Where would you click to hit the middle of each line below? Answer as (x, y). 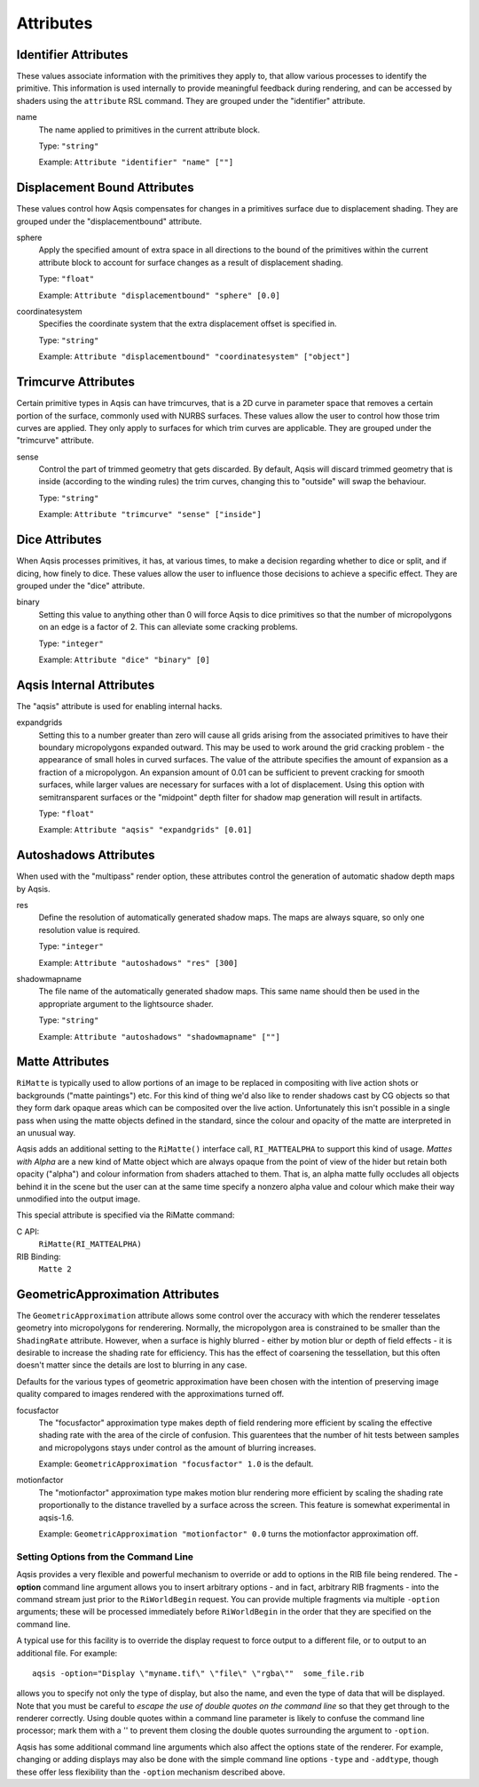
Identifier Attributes (72, 55)
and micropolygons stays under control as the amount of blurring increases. (177, 1448)
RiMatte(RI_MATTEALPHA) (90, 1245)
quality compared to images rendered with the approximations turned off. (150, 1394)
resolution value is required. (90, 929)
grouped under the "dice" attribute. (81, 586)
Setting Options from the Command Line (105, 1557)
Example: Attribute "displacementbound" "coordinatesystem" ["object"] (194, 356)
